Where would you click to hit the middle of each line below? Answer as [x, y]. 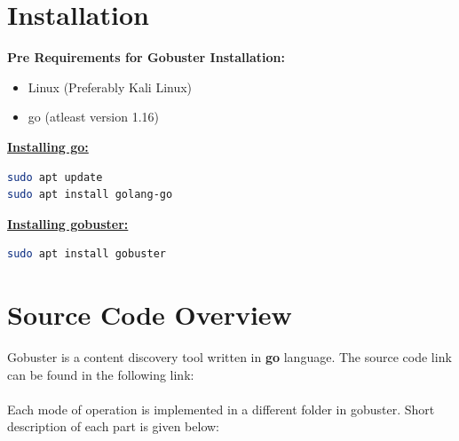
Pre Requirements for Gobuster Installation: [146, 57]
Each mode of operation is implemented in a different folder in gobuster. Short [221, 409]
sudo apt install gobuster [87, 254]
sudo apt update [55, 177]
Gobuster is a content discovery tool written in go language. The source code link [229, 357]
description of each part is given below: [114, 426]
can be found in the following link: [101, 374]
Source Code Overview [150, 315]
